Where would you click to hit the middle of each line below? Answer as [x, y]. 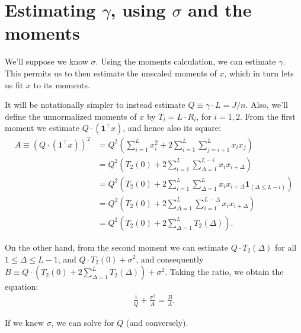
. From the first [268, 116]
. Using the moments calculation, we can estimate [186, 61]
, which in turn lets [259, 73]
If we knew [25, 322]
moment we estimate [42, 128]
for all [286, 247]
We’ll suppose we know [47, 61]
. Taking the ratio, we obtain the [224, 272]
